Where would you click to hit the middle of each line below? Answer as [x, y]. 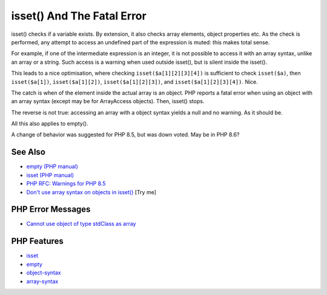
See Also [28, 152]
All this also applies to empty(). [50, 124]
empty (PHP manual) [52, 166]
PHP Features [37, 241]
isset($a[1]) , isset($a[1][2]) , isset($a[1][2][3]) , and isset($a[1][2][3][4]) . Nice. [135, 81]
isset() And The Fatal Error [79, 16]
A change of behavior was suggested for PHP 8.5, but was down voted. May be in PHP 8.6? [125, 135]
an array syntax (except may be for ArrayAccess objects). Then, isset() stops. [108, 101]
